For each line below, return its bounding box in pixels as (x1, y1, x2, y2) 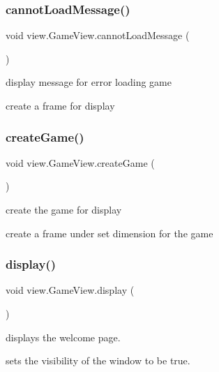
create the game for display (6, 202, 122, 216)
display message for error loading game (6, 75, 172, 89)
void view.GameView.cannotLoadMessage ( (6, 28, 190, 43)
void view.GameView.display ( (6, 283, 135, 297)
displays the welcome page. (6, 329, 121, 344)
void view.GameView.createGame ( (6, 155, 155, 170)
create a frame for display (6, 98, 115, 112)
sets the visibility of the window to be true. (6, 353, 190, 368)
